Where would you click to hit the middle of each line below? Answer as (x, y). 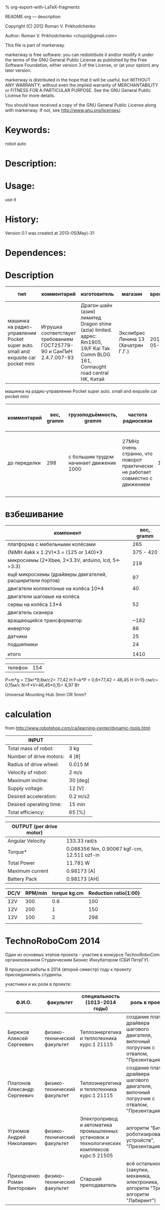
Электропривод (99, 1119)
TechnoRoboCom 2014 (53, 941)
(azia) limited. (96, 330)
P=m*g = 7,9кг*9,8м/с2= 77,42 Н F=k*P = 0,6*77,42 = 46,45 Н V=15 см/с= (82, 680)
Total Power (21, 863)
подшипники (23, 645)
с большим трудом (91, 457)
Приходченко (24, 1176)
